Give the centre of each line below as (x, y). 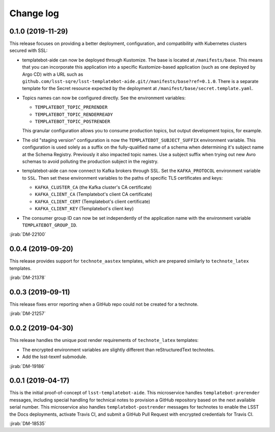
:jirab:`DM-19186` (28, 366)
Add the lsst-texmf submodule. (55, 357)
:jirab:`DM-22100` (28, 235)
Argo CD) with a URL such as (53, 74)
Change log (34, 13)
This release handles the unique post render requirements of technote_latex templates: (104, 340)
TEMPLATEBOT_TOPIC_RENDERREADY (74, 114)
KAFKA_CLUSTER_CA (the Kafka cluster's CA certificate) (93, 187)
